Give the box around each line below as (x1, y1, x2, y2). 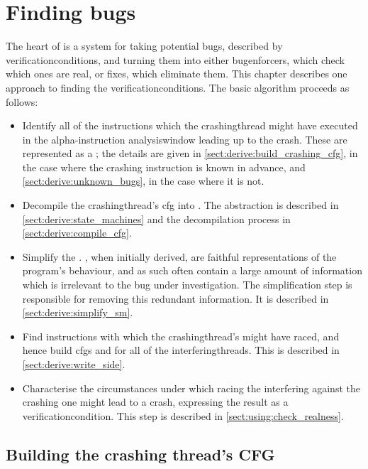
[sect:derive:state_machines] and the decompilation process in (22, 211, 291, 226)
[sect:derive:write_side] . (22, 357, 126, 371)
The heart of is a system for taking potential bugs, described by (6, 38, 283, 53)
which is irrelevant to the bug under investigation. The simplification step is (22, 277, 352, 292)
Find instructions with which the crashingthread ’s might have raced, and (22, 328, 340, 343)
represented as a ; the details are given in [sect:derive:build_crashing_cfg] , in (22, 146, 358, 161)
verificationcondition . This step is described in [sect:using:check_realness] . (22, 408, 344, 423)
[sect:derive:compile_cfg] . (22, 225, 132, 240)
